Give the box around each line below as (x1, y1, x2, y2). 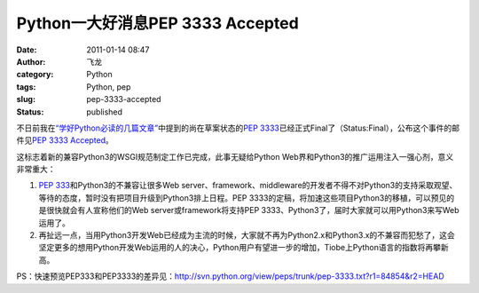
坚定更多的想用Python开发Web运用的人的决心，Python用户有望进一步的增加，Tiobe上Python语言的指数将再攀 (38, 242, 441, 253)
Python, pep (86, 81, 131, 92)
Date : (16, 44, 37, 55)
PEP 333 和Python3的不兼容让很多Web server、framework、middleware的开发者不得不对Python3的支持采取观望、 (38, 180, 458, 191)
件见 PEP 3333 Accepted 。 (16, 135, 114, 146)
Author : (16, 56, 46, 67)
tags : (16, 81, 36, 92)
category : (16, 69, 54, 80)
